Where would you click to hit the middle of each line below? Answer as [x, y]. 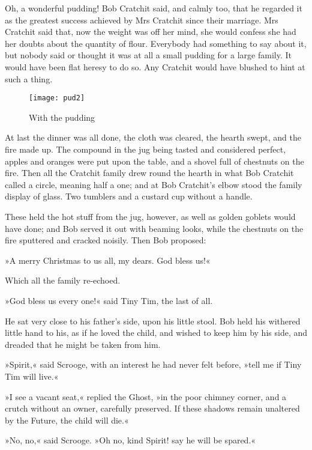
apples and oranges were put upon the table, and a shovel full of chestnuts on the [154, 161]
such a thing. [29, 78]
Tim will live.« [32, 376]
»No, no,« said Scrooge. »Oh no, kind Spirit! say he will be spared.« [130, 440]
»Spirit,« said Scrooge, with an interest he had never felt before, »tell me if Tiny [153, 364]
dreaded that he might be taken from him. [83, 344]
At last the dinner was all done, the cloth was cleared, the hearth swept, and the [153, 137]
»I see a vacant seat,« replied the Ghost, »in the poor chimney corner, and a [146, 396]
